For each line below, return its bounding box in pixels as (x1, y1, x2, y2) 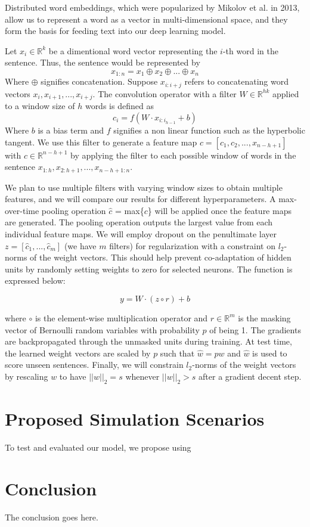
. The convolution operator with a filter (92, 87, 237, 100)
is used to (252, 346, 287, 359)
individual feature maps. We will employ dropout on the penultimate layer (5, 227, 277, 240)
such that (160, 346, 195, 359)
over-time (5, 204, 39, 216)
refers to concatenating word (184, 75, 289, 88)
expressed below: (5, 274, 66, 287)
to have (59, 370, 86, 382)
